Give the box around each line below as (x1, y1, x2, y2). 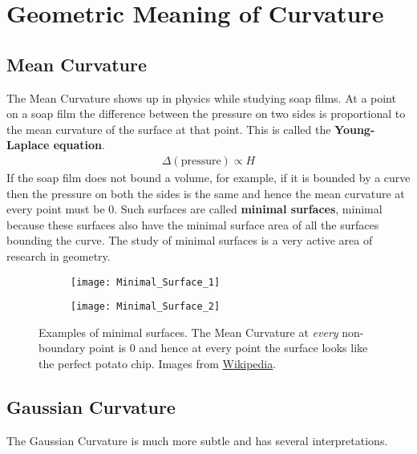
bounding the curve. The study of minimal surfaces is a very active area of (6, 232, 373, 249)
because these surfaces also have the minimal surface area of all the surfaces (6, 216, 379, 233)
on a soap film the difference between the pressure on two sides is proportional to (6, 105, 406, 122)
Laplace (6, 136, 50, 153)
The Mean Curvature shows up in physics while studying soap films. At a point (6, 89, 396, 106)
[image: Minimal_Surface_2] (71, 301, 221, 313)
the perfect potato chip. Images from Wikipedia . (38, 355, 277, 372)
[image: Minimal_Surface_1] (71, 276, 221, 288)
